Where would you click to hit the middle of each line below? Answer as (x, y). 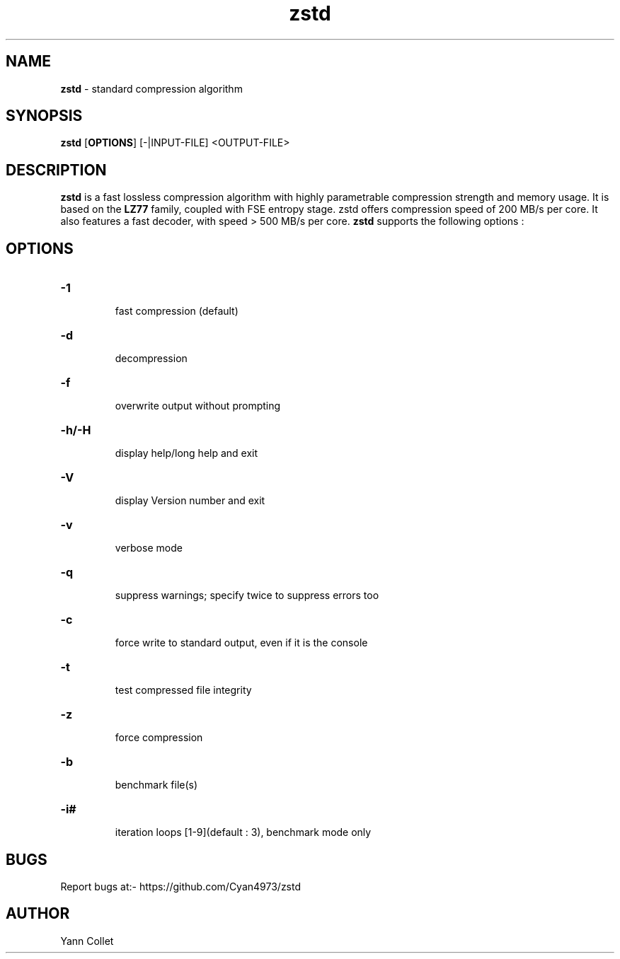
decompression (151, 359)
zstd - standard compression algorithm (151, 88)
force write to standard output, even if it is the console (241, 643)
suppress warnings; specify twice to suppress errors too (247, 595)
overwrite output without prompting (198, 406)
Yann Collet (87, 941)
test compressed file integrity (183, 690)
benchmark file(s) (156, 785)
